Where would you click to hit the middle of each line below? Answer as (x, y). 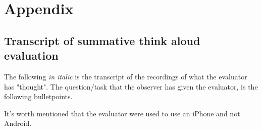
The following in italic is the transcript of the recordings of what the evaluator (126, 76)
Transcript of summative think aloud (102, 40)
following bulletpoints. (38, 96)
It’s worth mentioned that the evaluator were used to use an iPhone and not (122, 113)
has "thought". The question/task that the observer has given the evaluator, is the (131, 86)
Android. (18, 123)
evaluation (31, 55)
